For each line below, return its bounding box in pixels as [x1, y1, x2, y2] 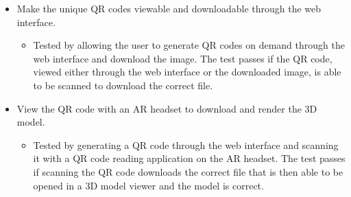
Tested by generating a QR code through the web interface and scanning [33, 137, 339, 152]
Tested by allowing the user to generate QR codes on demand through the [33, 38, 345, 52]
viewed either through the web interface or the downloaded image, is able [33, 65, 341, 79]
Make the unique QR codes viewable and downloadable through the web [16, 1, 322, 15]
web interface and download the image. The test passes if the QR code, [33, 51, 332, 65]
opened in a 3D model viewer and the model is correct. [33, 178, 264, 192]
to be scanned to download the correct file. [33, 78, 213, 92]
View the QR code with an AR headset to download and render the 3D [16, 101, 317, 115]
